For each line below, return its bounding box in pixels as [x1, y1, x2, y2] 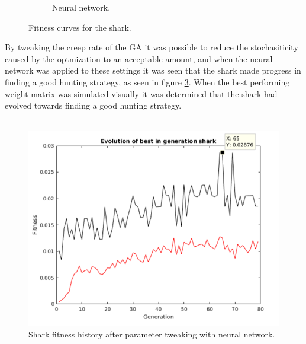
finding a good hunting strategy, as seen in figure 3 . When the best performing [5, 75, 290, 88]
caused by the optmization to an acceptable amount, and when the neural [5, 52, 273, 65]
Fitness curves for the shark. [28, 21, 131, 33]
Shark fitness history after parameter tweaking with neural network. [28, 327, 275, 340]
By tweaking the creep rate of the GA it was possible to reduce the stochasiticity [5, 41, 298, 53]
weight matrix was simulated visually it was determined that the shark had [5, 87, 278, 100]
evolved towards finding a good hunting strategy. [5, 99, 182, 112]
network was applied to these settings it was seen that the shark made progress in [5, 64, 301, 77]
